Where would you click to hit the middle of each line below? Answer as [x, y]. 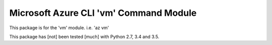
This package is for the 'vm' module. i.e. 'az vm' [59, 28]
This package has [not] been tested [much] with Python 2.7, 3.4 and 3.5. [84, 37]
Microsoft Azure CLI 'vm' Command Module [103, 13]
